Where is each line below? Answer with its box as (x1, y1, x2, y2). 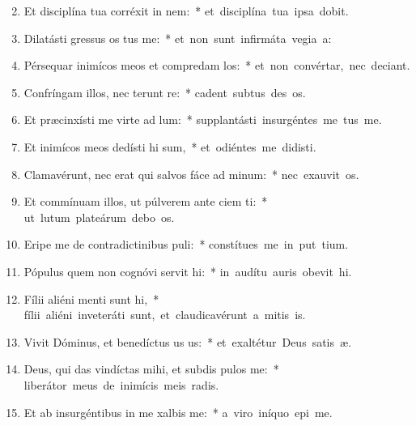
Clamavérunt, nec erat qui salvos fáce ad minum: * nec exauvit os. (23, 165, 359, 182)
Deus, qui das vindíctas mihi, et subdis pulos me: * (23, 360, 279, 377)
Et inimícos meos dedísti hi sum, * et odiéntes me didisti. (23, 138, 316, 155)
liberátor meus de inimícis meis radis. (23, 376, 219, 393)
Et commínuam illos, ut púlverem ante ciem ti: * (23, 193, 268, 210)
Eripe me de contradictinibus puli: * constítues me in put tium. (23, 236, 349, 253)
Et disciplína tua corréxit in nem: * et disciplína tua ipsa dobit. (23, 2, 349, 19)
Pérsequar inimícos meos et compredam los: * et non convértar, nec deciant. (23, 57, 410, 74)
